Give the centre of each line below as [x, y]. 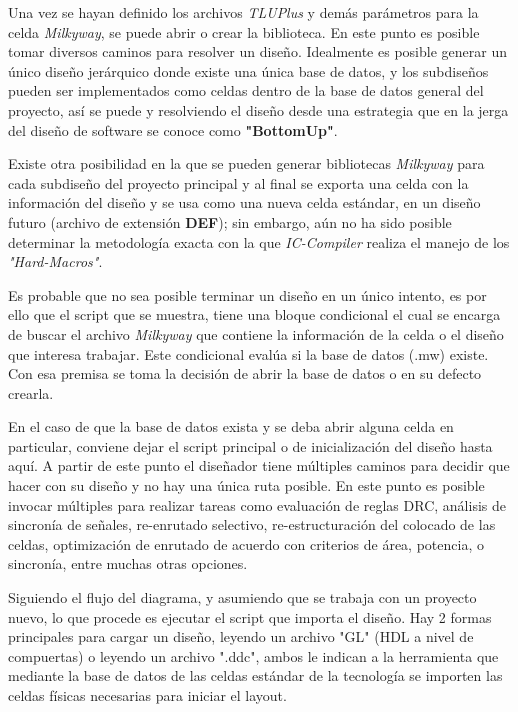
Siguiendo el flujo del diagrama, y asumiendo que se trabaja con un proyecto [242, 597]
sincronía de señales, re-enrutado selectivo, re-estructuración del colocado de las [252, 524]
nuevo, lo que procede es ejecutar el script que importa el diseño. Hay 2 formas [250, 616]
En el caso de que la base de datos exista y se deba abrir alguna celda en [231, 426]
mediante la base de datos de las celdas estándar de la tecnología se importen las [255, 675]
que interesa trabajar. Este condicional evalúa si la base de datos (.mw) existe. [248, 353]
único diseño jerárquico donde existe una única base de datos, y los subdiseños [248, 70]
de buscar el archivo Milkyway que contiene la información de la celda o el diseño [256, 333]
